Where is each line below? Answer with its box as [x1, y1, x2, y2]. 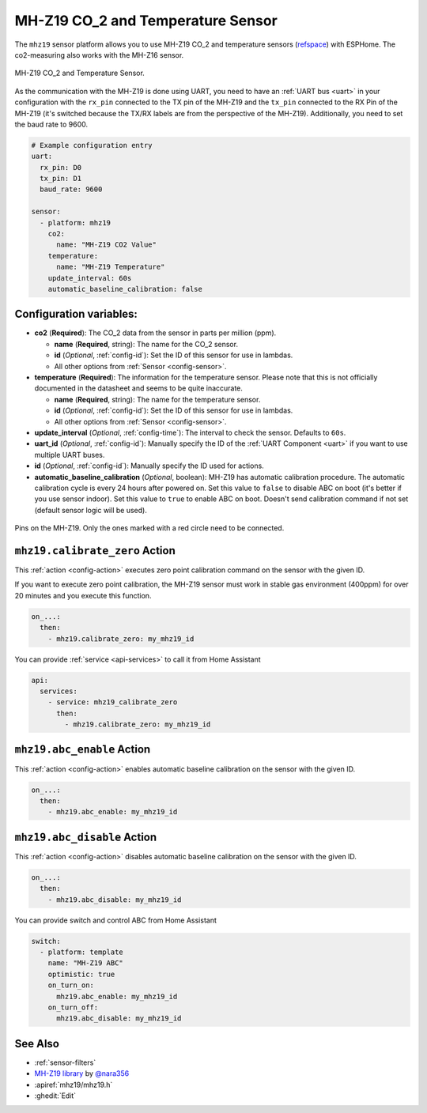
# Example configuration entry [31, 141, 153, 149]
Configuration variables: [14, 307, 138, 321]
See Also [14, 1036, 59, 1051]
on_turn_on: [47, 981, 95, 990]
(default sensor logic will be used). [34, 505, 148, 515]
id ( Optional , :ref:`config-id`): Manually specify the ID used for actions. [34, 461, 264, 470]
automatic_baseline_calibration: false [47, 285, 203, 293]
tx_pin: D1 [40, 174, 82, 183]
